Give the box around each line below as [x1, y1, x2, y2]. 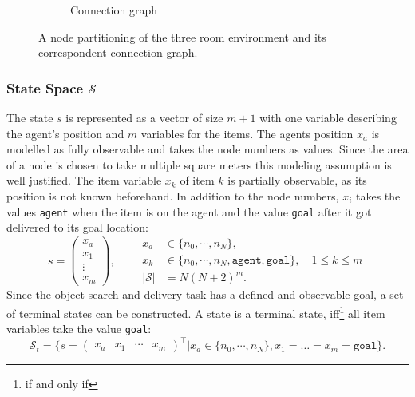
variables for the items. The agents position [140, 125, 354, 141]
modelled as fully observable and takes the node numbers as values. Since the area [6, 141, 409, 157]
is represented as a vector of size [65, 109, 223, 125]
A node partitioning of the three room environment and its [38, 28, 326, 45]
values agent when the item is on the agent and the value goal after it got [6, 203, 372, 220]
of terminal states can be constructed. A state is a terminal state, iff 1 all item [6, 303, 385, 321]
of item [180, 172, 215, 189]
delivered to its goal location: [6, 219, 148, 236]
